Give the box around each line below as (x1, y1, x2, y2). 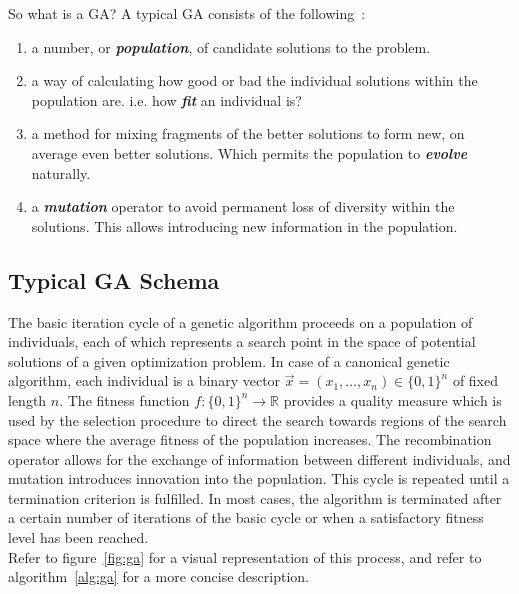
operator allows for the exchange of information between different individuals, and (8, 448, 511, 469)
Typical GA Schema (8, 264, 220, 295)
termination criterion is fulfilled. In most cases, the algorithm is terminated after (8, 487, 502, 508)
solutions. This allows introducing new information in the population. (31, 215, 458, 236)
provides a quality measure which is (283, 389, 502, 410)
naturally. (31, 162, 91, 183)
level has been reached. (8, 527, 149, 548)
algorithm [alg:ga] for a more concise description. (8, 566, 309, 587)
